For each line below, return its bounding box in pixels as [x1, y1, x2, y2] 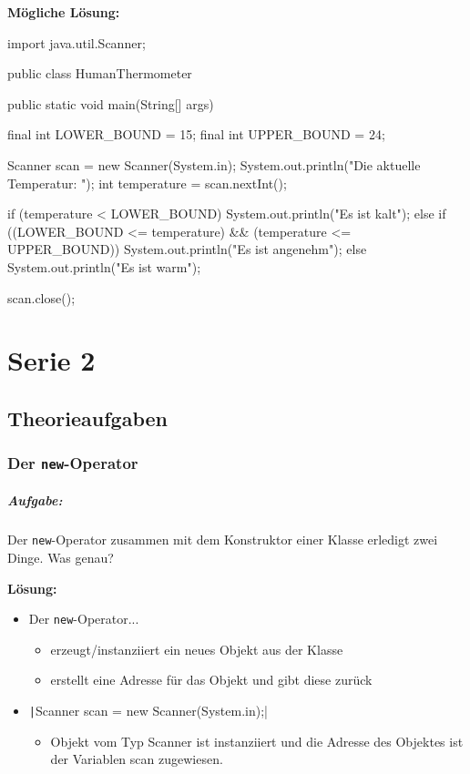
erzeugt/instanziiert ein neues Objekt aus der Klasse [50, 639, 343, 658]
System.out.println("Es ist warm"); [7, 257, 201, 276]
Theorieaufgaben [7, 403, 169, 432]
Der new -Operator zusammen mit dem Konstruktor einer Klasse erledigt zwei [7, 530, 438, 549]
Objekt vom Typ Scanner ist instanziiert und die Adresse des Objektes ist [50, 731, 464, 750]
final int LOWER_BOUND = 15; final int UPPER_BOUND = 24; [7, 125, 385, 144]
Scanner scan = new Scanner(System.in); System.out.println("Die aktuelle [7, 155, 421, 174]
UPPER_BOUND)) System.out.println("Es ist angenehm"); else [7, 239, 367, 259]
